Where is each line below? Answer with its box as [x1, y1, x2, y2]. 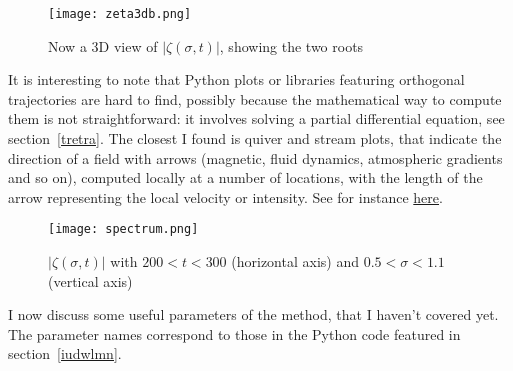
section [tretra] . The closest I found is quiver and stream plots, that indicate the [8, 128, 502, 149]
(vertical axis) [48, 270, 133, 291]
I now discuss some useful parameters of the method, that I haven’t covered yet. [8, 304, 499, 325]
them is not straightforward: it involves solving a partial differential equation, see [8, 108, 505, 129]
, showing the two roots [219, 35, 364, 56]
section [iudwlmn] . [8, 343, 122, 364]
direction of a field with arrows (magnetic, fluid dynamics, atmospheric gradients [8, 147, 503, 168]
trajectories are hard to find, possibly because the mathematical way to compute [8, 88, 502, 109]
